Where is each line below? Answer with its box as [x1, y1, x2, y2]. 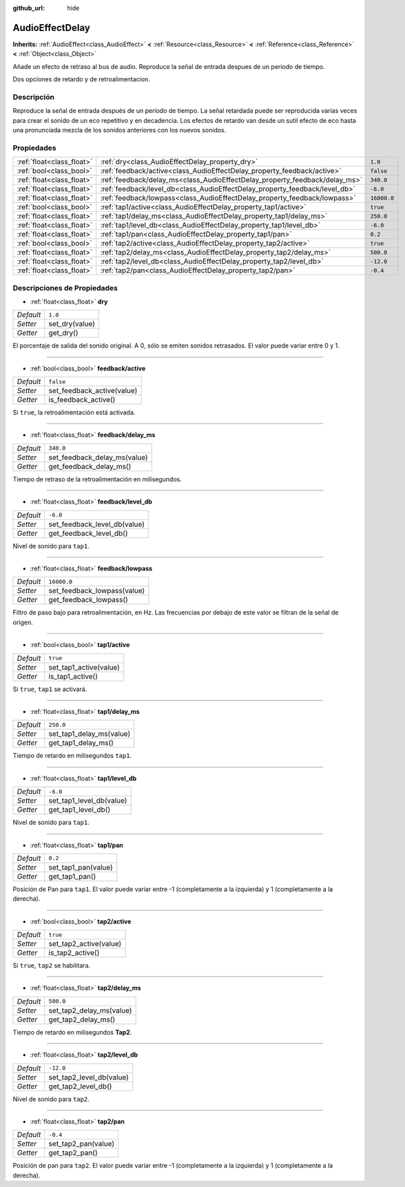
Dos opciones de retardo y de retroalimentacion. [12, 75, 151, 83]
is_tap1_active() [48, 671, 98, 681]
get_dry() [48, 328, 79, 338]
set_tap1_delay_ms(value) [48, 729, 131, 739]
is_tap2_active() [48, 948, 100, 958]
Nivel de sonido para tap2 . [12, 1095, 90, 1103]
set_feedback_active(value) [48, 386, 138, 396]
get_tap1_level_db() [48, 805, 111, 815]
